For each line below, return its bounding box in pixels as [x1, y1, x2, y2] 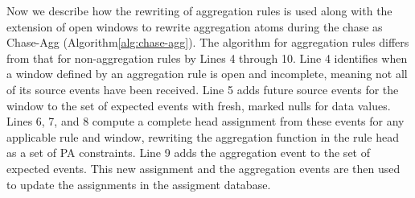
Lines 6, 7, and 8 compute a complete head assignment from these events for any [6, 113, 405, 130]
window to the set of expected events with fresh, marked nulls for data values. [6, 97, 391, 113]
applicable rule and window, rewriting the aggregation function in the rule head [6, 128, 399, 145]
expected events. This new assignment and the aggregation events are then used [6, 159, 401, 176]
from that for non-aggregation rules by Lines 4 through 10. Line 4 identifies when [6, 49, 408, 66]
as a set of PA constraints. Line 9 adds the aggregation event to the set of [6, 144, 370, 161]
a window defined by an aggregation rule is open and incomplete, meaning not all [6, 65, 408, 82]
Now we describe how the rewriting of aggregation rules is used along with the [6, 2, 392, 19]
